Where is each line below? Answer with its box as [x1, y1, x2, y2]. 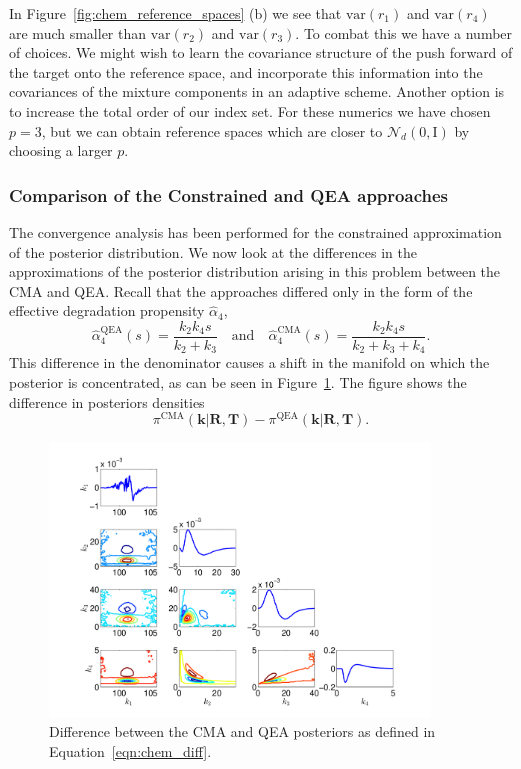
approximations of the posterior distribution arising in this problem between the [9, 261, 501, 282]
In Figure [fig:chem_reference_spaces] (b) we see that [9, 3, 342, 23]
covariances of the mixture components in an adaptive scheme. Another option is [9, 81, 505, 102]
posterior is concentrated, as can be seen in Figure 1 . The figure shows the [9, 372, 467, 393]
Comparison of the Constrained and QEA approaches [9, 182, 448, 207]
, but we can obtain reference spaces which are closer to [41, 120, 383, 141]
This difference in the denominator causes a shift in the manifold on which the [9, 352, 490, 373]
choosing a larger [9, 140, 113, 161]
